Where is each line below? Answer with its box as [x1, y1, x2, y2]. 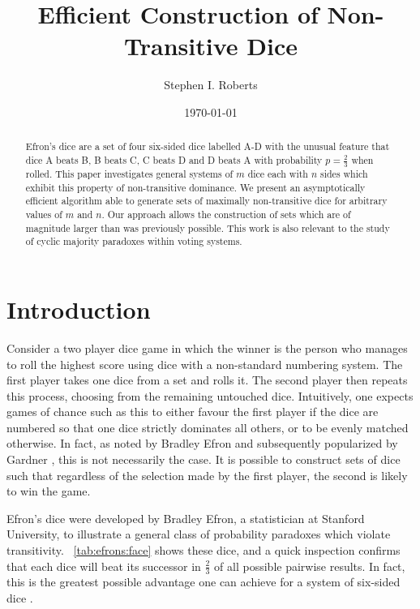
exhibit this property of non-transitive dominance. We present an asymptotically [25, 180, 366, 194]
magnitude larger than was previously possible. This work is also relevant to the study [25, 221, 390, 234]
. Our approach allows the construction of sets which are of [101, 208, 351, 221]
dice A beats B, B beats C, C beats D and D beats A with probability [25, 152, 323, 166]
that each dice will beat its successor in [6, 557, 201, 574]
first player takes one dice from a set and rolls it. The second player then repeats [6, 371, 408, 388]
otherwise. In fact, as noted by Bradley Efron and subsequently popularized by [6, 435, 398, 452]
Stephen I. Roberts [164, 76, 258, 93]
